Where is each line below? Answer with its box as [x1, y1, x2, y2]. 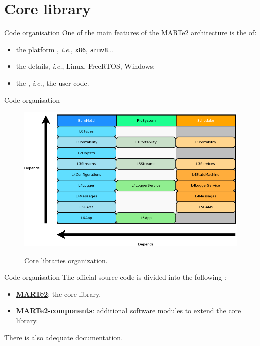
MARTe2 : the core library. [16, 288, 101, 299]
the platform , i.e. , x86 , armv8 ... [16, 44, 114, 54]
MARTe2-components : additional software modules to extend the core [16, 305, 241, 316]
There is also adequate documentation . [4, 332, 123, 342]
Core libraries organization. [24, 255, 108, 265]
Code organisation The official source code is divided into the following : [4, 272, 226, 282]
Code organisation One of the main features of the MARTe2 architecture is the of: [4, 27, 257, 38]
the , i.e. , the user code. [16, 77, 89, 88]
